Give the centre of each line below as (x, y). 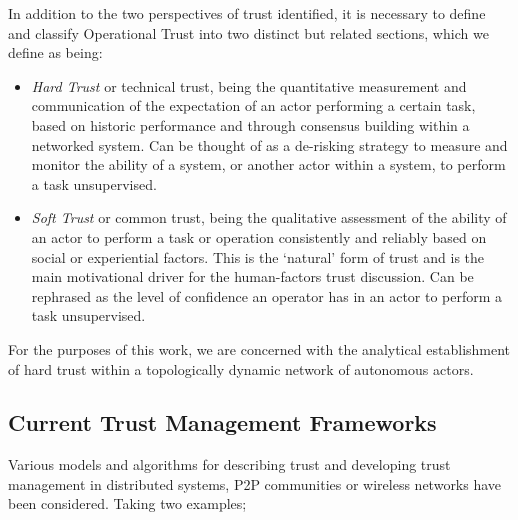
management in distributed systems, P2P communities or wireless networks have (255, 483)
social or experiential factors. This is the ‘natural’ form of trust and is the (258, 256)
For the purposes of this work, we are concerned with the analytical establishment (259, 348)
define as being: (55, 52)
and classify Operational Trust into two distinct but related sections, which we (248, 32)
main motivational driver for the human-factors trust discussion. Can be (252, 276)
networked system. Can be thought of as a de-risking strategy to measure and (269, 144)
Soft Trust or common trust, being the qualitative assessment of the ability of (269, 217)
